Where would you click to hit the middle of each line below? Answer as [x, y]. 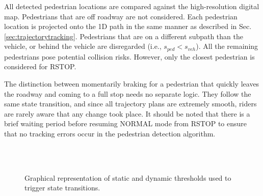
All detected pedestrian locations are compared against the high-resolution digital [132, 6]
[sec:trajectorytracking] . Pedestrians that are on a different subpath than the [124, 36]
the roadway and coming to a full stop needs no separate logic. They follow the [128, 93]
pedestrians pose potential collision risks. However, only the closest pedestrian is [129, 56]
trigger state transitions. [62, 188]
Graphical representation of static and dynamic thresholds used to [128, 177]
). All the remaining [227, 46]
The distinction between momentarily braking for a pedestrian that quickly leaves [132, 84]
